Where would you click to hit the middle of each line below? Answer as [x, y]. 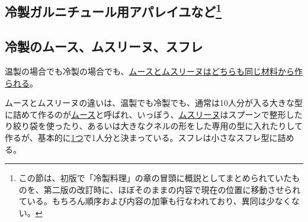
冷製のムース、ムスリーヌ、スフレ [104, 46]
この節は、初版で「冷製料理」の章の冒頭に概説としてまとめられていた [155, 178]
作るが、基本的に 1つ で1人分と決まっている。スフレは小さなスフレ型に [141, 137]
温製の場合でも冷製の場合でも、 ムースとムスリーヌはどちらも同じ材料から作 [154, 71]
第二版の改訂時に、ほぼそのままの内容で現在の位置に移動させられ [172, 189]
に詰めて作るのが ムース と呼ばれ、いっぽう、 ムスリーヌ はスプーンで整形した [154, 114]
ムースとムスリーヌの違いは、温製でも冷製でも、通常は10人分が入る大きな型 [154, 103]
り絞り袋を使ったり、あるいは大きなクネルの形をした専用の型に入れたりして [154, 126]
